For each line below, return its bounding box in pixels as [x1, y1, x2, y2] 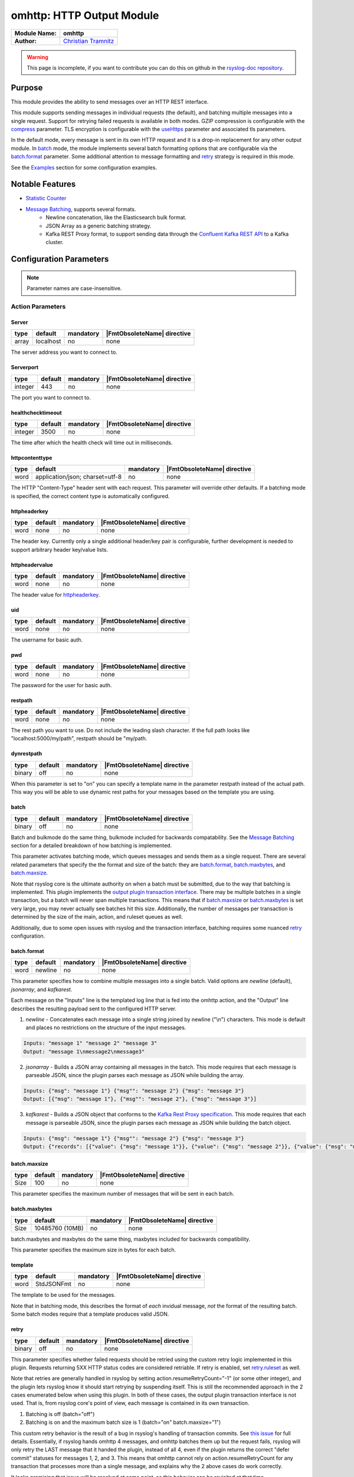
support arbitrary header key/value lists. [11, 546, 109, 553]
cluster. [45, 239, 64, 246]
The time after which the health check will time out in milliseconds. [11, 439, 173, 446]
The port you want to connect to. [11, 393, 91, 401]
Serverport [11, 364, 39, 371]
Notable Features [11, 179, 76, 189]
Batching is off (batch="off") [25, 1410, 95, 1417]
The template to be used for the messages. [11, 1291, 116, 1299]
